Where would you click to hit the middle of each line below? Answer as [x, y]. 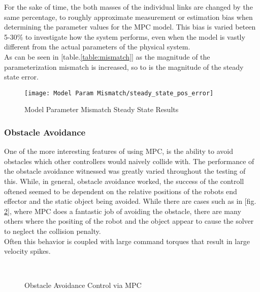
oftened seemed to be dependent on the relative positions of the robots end [121, 191]
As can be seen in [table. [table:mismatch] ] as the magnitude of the [107, 56]
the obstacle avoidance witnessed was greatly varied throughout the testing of [125, 171]
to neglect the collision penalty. [53, 231]
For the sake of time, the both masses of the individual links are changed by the [128, 7]
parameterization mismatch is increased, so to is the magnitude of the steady [124, 67]
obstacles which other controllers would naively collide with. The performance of [129, 161]
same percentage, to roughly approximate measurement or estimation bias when [128, 17]
